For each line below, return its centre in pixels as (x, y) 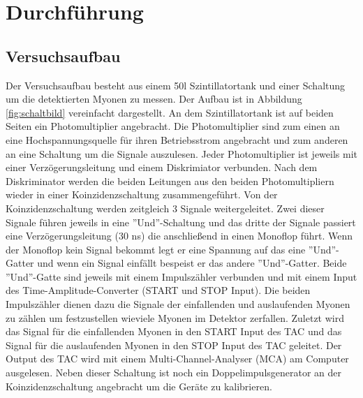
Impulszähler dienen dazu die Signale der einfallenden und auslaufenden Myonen (178, 304)
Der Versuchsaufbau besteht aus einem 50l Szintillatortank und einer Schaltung (176, 85)
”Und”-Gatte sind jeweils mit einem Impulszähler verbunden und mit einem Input (181, 276)
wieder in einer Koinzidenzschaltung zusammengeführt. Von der (142, 194)
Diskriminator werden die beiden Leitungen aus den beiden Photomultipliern (170, 180)
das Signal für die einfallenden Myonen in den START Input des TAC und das (174, 331)
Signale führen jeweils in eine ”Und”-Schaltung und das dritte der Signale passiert (181, 222)
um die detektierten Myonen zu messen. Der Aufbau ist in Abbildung (154, 99)
